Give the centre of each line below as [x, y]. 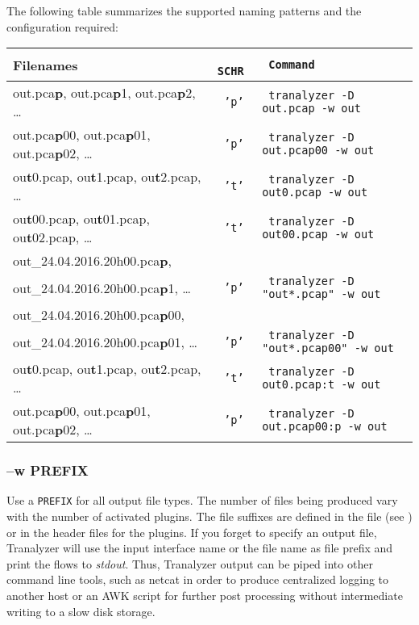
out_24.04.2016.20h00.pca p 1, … [102, 287]
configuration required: [62, 26]
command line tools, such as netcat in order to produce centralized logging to [198, 579]
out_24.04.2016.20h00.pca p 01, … [105, 342]
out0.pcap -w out [315, 193]
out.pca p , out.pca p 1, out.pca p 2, [104, 93]
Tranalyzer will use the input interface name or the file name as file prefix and [200, 548]
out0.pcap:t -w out [322, 385]
